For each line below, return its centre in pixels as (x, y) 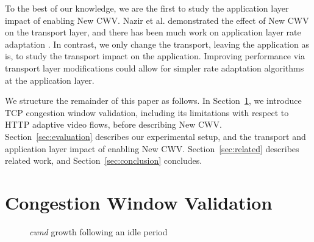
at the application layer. (50, 80)
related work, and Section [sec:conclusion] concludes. (104, 160)
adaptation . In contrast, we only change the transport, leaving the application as (157, 44)
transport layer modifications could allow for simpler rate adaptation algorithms (155, 68)
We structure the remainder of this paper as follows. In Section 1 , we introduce (153, 101)
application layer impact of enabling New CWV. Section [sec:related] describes (152, 148)
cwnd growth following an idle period (98, 231)
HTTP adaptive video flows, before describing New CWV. (113, 124)
